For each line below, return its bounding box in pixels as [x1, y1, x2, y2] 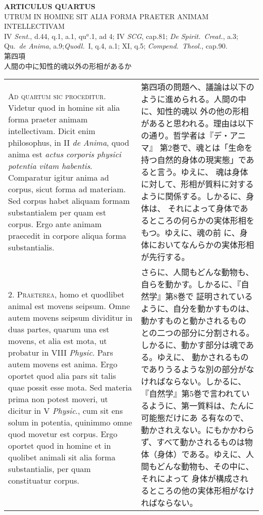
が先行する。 [141, 251, 190, 263]
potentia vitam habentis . [8, 160, 93, 172]
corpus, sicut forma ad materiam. [8, 183, 126, 195]
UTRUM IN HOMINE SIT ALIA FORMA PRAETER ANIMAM [4, 11, 209, 21]
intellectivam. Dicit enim [8, 125, 96, 137]
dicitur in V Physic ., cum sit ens [8, 404, 123, 416]
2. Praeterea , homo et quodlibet [8, 288, 125, 300]
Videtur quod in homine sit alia [8, 102, 120, 114]
